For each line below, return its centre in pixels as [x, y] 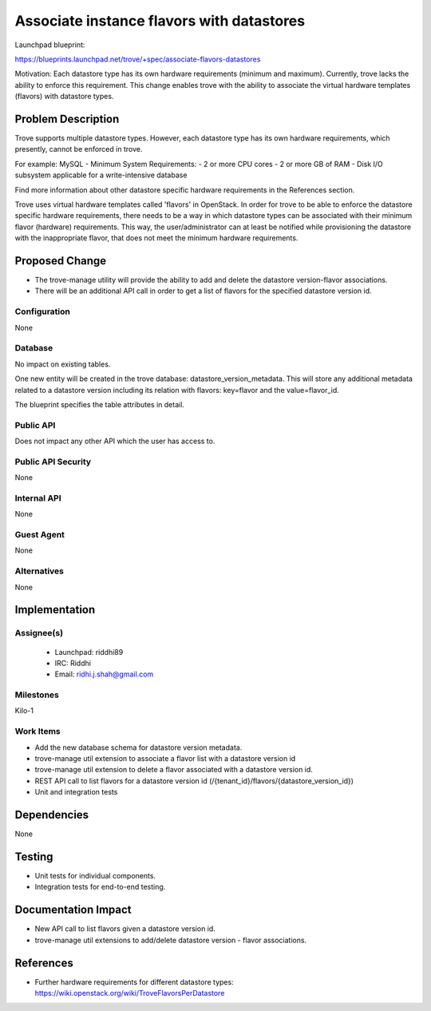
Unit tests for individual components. [95, 876]
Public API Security [53, 462]
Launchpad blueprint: [50, 45]
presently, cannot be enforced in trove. [79, 149]
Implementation [55, 610]
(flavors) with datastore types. [64, 97]
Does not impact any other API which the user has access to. [115, 441]
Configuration [43, 311]
